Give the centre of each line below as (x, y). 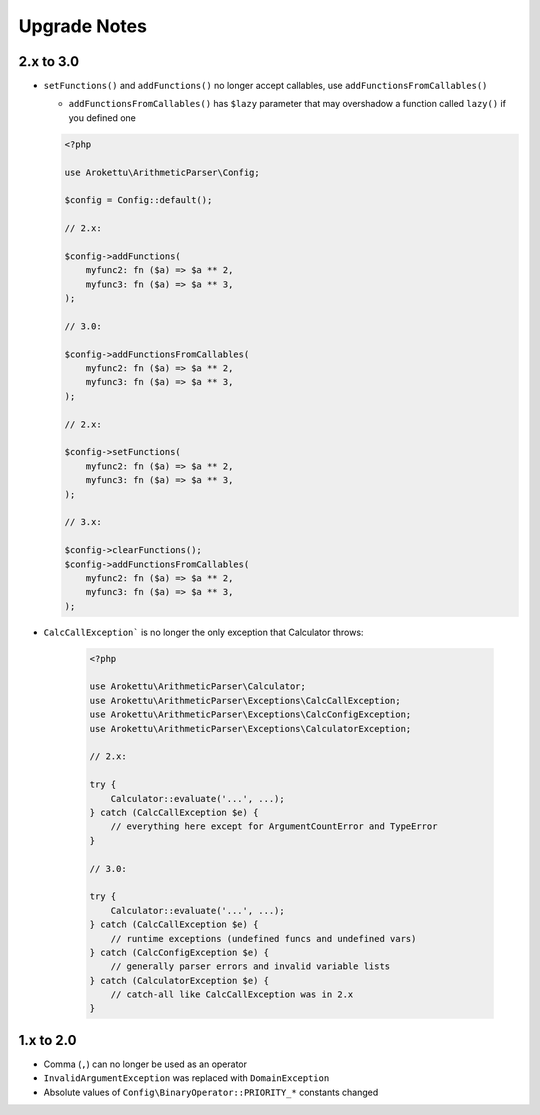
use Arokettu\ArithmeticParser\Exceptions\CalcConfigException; (250, 714)
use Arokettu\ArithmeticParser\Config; (162, 172)
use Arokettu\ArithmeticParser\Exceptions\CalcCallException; (245, 700)
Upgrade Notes (82, 26)
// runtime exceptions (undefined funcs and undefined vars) (263, 938)
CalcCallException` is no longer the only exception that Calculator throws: (203, 632)
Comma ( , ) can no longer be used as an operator (145, 1064)
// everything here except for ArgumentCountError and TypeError (274, 826)
